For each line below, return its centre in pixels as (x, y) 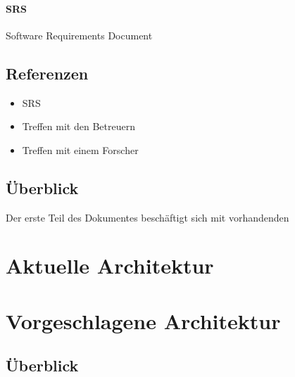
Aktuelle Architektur (110, 266)
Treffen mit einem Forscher (80, 149)
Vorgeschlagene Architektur (143, 320)
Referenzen (47, 73)
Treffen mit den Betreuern (79, 126)
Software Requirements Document (79, 35)
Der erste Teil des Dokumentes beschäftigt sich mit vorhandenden (147, 217)
